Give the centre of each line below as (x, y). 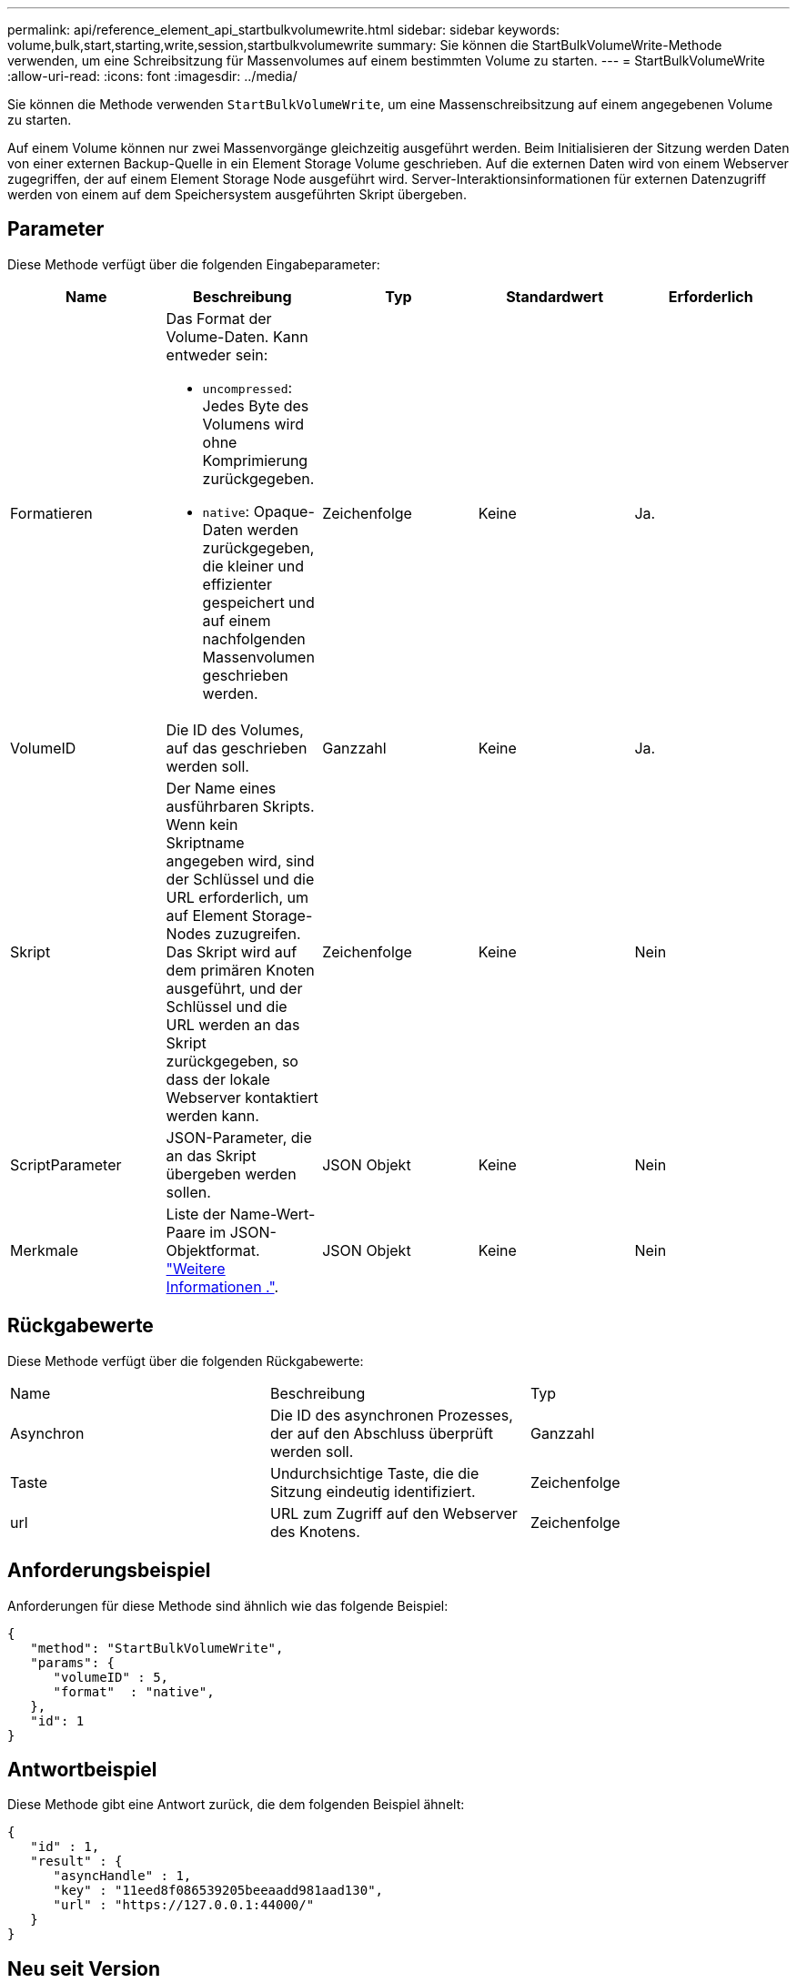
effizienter (237, 584)
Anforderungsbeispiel (109, 1571)
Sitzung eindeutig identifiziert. (373, 1491)
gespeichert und (258, 602)
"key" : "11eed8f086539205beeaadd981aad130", (218, 1891)
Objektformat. (213, 1250)
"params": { (73, 1662)
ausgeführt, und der (234, 988)
